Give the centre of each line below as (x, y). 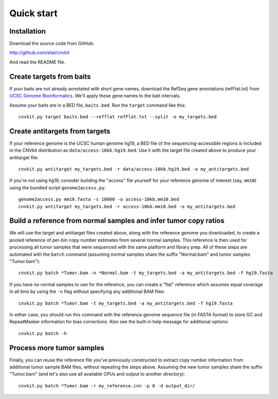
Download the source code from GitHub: (52, 44)
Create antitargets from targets (60, 131)
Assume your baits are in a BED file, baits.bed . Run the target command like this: (98, 105)
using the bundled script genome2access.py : (58, 187)
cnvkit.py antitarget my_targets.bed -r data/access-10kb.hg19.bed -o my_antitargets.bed (134, 169)
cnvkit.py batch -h (43, 333)
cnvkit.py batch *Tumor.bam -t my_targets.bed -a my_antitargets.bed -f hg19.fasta (126, 303)
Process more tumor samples (57, 348)
